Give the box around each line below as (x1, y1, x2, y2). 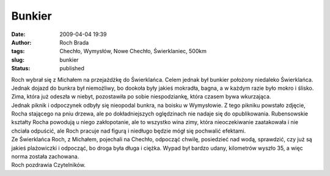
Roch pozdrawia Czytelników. (11, 161, 86, 169)
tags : (11, 48, 25, 55)
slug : (11, 56, 24, 64)
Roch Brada (59, 38, 89, 46)
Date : (11, 31, 26, 38)
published (59, 65, 85, 72)
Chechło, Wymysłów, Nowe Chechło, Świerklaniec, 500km (59, 48, 207, 55)
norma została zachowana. (11, 153, 79, 160)
